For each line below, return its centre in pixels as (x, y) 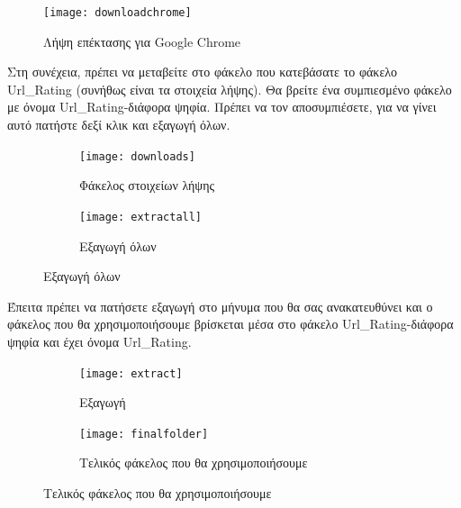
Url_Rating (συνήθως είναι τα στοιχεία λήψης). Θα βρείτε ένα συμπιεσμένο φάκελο (230, 89)
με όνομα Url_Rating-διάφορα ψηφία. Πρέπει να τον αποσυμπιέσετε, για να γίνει (222, 107)
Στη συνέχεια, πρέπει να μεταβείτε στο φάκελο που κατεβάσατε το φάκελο (203, 72)
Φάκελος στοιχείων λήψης (147, 185)
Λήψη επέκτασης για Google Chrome (142, 41)
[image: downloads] (137, 156)
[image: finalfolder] (144, 434)
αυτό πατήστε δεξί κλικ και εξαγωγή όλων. (119, 125)
